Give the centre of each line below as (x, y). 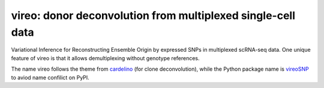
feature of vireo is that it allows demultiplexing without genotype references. (106, 58)
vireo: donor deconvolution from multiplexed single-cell (153, 15)
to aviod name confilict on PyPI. (50, 77)
